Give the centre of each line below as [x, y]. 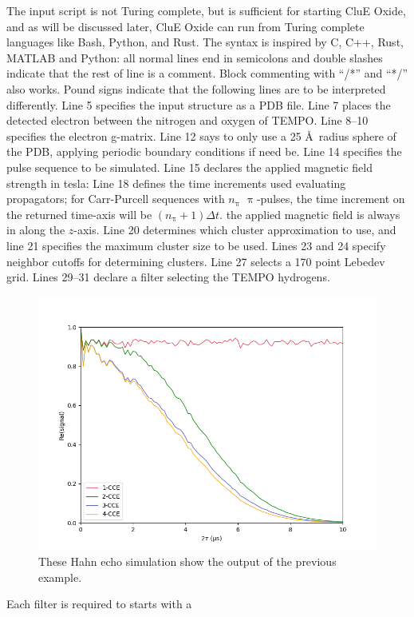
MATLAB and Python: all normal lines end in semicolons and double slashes [195, 57]
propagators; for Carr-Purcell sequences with [116, 199]
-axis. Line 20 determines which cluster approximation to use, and [235, 230]
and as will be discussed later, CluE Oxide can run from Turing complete [185, 26]
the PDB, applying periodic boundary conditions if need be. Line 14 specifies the [204, 151]
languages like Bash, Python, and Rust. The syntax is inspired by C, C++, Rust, [205, 42]
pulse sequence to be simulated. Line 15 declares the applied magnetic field [190, 167]
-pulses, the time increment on [331, 199]
